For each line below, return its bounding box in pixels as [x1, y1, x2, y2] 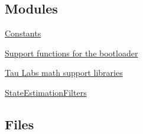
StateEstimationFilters [5, 86, 87, 98]
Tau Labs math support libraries [5, 66, 123, 79]
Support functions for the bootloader [5, 46, 138, 59]
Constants [5, 27, 41, 39]
